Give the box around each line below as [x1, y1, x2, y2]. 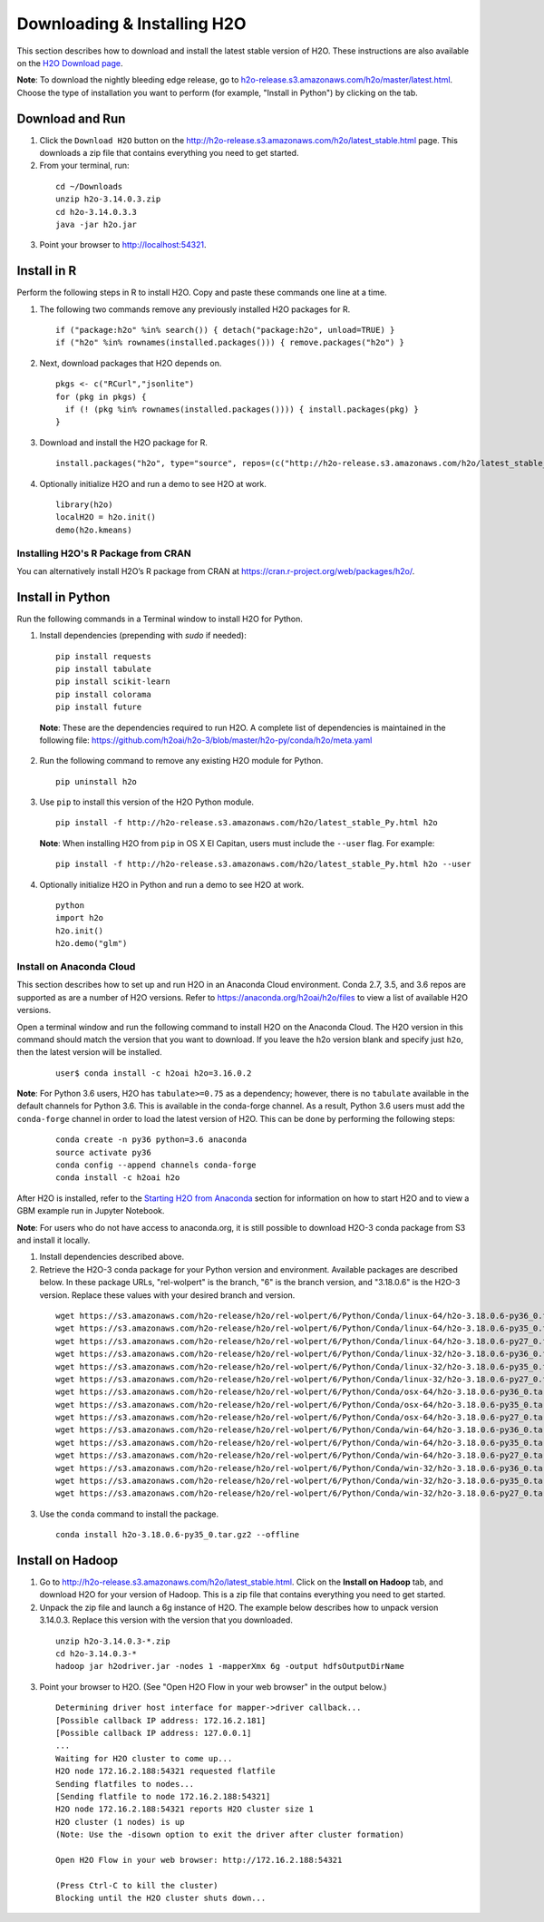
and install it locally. [16, 1234, 91, 1245]
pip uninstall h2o [55, 776, 138, 786]
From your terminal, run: [39, 160, 131, 171]
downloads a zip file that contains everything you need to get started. [39, 148, 299, 159]
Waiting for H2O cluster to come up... [55, 1753, 233, 1763]
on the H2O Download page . [16, 57, 123, 68]
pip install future [55, 702, 142, 712]
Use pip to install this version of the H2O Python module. [39, 796, 254, 807]
